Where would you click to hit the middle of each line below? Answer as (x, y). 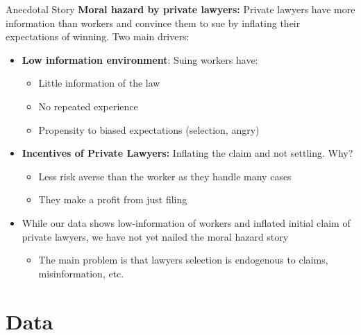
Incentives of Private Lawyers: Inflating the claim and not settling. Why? (187, 153)
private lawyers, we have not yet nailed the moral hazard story (155, 236)
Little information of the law (99, 83)
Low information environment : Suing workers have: (140, 59)
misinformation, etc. (81, 273)
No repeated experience (88, 106)
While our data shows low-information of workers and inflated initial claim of (186, 222)
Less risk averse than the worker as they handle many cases (165, 176)
